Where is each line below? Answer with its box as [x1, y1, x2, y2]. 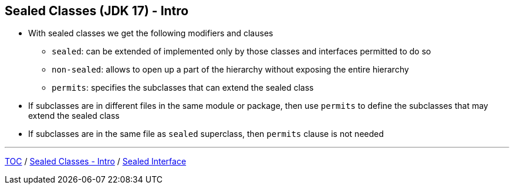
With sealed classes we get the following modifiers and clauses [28, 28, 273, 39]
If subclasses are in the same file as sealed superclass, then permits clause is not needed [28, 129, 384, 139]
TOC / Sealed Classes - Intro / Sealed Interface [5, 156, 187, 167]
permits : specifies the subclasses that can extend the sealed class [52, 83, 314, 93]
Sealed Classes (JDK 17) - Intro [5, 4, 189, 18]
